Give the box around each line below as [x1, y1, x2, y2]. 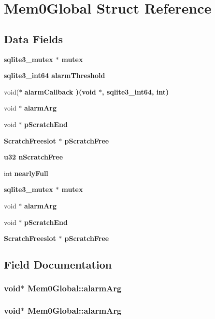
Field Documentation [4, 257, 112, 272]
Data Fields [4, 31, 63, 46]
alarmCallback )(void [24, 86, 96, 96]
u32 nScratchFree [4, 152, 63, 162]
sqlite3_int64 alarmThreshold [4, 70, 105, 80]
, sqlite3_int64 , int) [102, 86, 169, 96]
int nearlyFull [4, 168, 48, 178]
